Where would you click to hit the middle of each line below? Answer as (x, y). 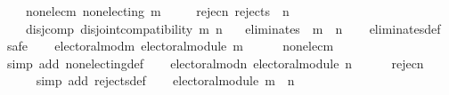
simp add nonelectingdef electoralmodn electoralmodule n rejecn (215, 63)
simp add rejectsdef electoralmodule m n (165, 80)
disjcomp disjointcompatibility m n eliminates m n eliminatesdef (233, 28)
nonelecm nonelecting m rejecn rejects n (157, 11)
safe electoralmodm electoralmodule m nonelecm (170, 46)
